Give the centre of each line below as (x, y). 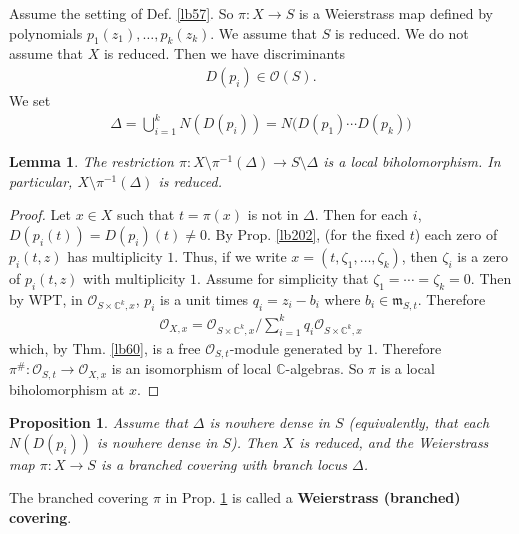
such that (146, 214)
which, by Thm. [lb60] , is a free (105, 347)
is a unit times (204, 298)
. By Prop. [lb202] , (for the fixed (306, 233)
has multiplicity (115, 255)
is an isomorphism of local (191, 368)
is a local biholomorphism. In (412, 161)
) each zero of (456, 233)
